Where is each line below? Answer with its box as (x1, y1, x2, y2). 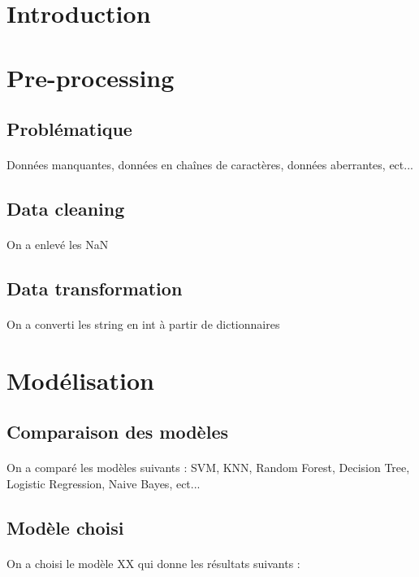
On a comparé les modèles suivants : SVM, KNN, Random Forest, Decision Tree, (6, 459, 410, 476)
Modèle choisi (6, 514, 124, 540)
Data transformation (6, 276, 183, 301)
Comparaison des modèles (6, 419, 228, 444)
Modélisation (6, 363, 154, 396)
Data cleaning (6, 196, 125, 221)
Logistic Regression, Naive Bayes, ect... (6, 475, 201, 492)
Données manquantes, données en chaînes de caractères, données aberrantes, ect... (6, 156, 413, 173)
